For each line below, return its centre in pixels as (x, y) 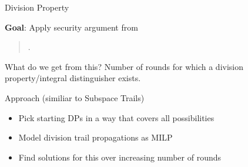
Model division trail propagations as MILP (95, 137)
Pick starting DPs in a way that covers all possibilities (116, 117)
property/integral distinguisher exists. (73, 78)
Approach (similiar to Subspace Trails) (75, 97)
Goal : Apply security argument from (71, 27)
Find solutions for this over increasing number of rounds (120, 157)
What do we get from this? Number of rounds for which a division (124, 66)
